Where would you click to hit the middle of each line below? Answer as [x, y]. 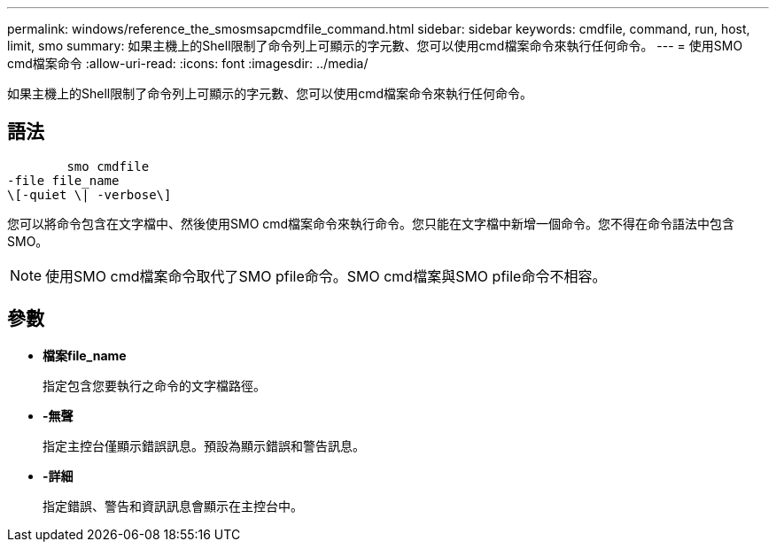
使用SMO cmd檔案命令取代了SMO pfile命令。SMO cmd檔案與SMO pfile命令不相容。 [326, 276]
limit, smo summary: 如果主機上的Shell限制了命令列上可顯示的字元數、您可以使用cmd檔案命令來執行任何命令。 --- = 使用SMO [375, 46]
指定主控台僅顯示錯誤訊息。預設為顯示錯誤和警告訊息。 [204, 445]
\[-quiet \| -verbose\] [89, 194]
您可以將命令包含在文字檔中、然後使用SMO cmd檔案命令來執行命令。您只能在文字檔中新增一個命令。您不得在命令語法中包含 [371, 223]
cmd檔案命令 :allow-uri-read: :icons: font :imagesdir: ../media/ [188, 63]
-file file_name [63, 180]
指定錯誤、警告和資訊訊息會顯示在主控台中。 [173, 506]
